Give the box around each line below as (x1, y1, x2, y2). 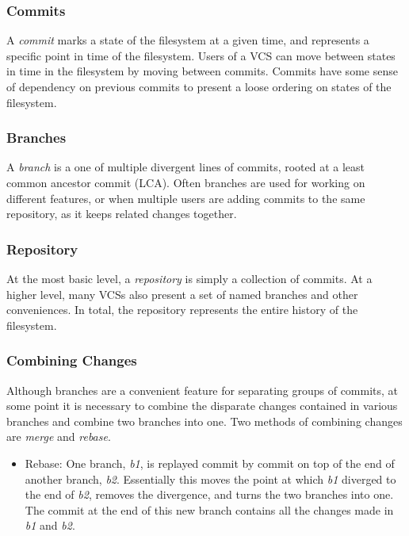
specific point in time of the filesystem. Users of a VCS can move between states (6, 47, 396, 63)
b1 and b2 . (25, 517, 75, 534)
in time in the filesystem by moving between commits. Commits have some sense (6, 63, 398, 79)
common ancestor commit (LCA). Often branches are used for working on (6, 174, 365, 190)
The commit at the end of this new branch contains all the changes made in (25, 501, 394, 518)
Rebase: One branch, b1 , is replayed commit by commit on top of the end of (25, 454, 395, 471)
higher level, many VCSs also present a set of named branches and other (6, 285, 358, 302)
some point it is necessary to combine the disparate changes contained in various (6, 397, 398, 414)
